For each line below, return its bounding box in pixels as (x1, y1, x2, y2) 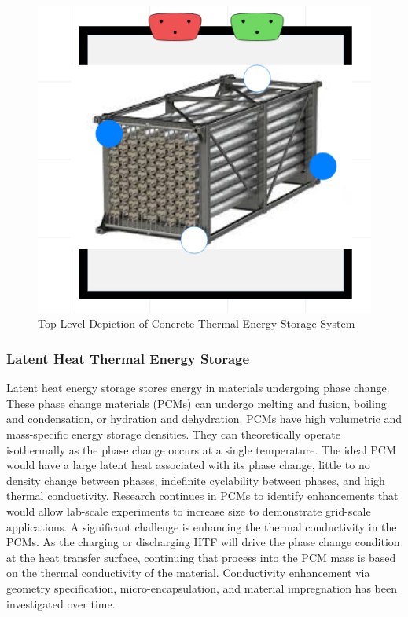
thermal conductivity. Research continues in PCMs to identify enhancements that (6, 487, 399, 504)
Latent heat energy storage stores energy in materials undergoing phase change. (6, 380, 390, 396)
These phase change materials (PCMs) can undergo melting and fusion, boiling (6, 395, 387, 411)
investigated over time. (6, 595, 116, 611)
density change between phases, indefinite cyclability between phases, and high (6, 472, 385, 488)
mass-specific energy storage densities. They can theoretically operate (6, 425, 340, 442)
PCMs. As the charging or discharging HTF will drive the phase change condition (6, 534, 400, 550)
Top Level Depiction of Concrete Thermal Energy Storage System (38, 315, 355, 332)
